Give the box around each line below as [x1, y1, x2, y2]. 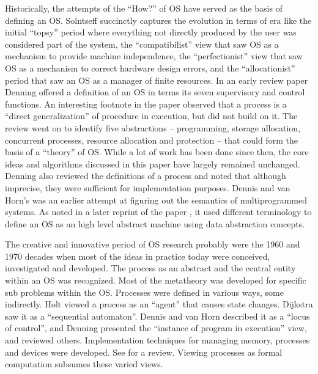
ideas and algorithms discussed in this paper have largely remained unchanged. [5, 157, 300, 170]
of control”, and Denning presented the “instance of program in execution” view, [5, 321, 307, 334]
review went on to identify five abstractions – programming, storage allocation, [5, 121, 301, 134]
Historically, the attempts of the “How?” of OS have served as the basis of [5, 2, 283, 14]
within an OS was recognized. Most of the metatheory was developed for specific [5, 274, 306, 287]
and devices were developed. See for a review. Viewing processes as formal [5, 345, 283, 358]
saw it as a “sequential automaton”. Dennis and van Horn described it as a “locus [5, 309, 310, 322]
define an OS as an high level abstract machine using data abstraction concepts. [5, 217, 305, 230]
